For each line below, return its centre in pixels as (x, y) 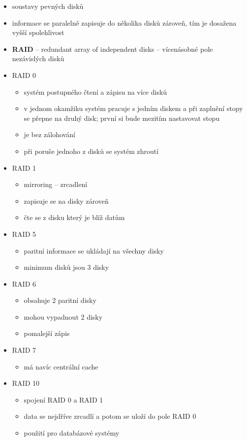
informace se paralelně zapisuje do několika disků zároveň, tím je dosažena (124, 22)
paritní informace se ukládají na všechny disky (94, 250)
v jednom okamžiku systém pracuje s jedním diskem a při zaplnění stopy (133, 108)
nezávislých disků (38, 58)
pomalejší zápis (47, 333)
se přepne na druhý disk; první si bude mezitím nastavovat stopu (122, 118)
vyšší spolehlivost (38, 32)
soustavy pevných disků (48, 6)
